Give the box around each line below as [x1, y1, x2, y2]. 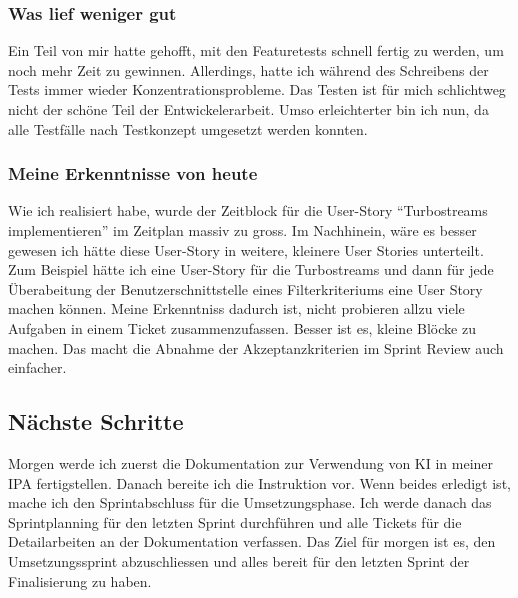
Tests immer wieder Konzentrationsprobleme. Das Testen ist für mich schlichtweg [8, 79, 506, 100]
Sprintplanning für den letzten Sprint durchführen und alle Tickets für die [8, 511, 462, 532]
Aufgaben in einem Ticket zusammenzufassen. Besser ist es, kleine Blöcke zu [8, 317, 476, 338]
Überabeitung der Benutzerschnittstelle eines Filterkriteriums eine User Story [8, 278, 483, 299]
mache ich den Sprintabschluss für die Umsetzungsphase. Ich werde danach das [8, 492, 492, 513]
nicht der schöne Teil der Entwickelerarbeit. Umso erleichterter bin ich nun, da [8, 99, 489, 119]
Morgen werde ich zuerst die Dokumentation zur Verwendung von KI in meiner [8, 452, 494, 473]
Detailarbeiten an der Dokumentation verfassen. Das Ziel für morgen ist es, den [8, 531, 496, 552]
